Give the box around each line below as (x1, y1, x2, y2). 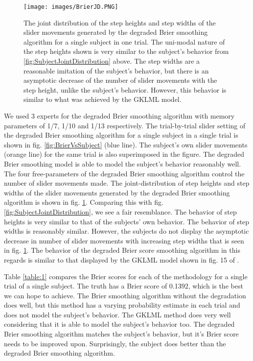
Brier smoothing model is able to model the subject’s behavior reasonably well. (4, 158, 241, 168)
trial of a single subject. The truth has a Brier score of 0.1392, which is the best (4, 281, 243, 291)
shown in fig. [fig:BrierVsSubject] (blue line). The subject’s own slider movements (4, 139, 248, 149)
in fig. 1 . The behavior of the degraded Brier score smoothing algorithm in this (4, 245, 240, 255)
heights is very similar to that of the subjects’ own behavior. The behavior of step (4, 216, 250, 226)
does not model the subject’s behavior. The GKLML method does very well (4, 309, 231, 319)
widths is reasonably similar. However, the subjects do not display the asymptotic (4, 226, 249, 236)
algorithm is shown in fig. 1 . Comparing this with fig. (4, 197, 163, 207)
